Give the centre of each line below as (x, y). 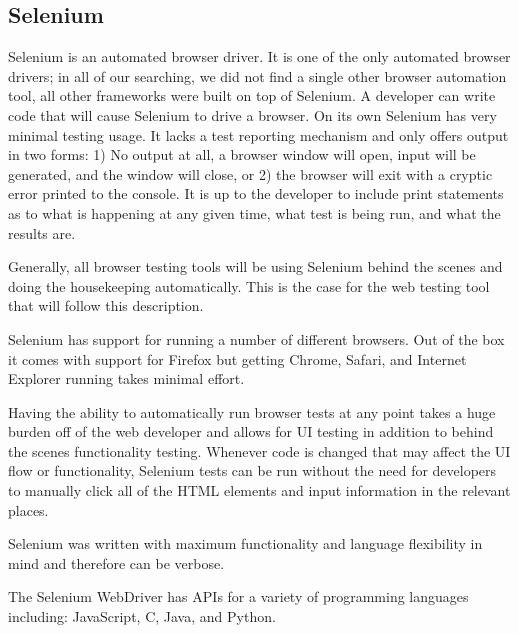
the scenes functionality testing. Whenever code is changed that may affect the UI (259, 450)
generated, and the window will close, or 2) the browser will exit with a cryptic (250, 173)
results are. (42, 232)
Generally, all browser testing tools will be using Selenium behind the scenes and (255, 266)
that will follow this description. (106, 305)
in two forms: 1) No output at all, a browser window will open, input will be (242, 154)
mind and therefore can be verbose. (116, 562)
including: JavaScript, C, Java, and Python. (142, 616)
